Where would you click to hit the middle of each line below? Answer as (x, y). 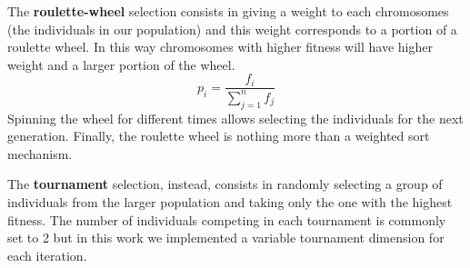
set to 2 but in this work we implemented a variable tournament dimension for (226, 238)
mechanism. (40, 153)
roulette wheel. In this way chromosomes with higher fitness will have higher (220, 47)
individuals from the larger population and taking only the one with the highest (230, 201)
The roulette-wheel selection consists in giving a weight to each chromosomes (228, 11)
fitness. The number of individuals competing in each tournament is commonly (227, 219)
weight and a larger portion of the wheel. (121, 64)
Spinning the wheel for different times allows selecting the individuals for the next (235, 118)
